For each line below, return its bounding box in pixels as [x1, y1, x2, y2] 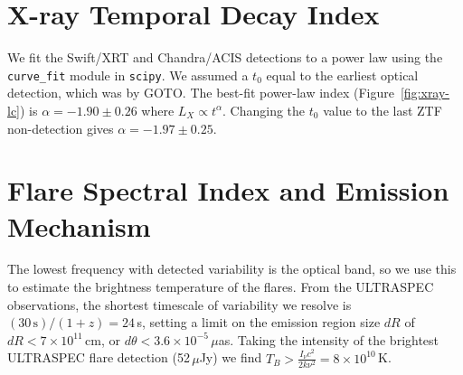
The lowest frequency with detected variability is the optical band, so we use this [7, 259, 457, 278]
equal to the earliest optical [266, 65, 419, 84]
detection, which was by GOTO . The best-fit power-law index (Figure [7, 83, 394, 102]
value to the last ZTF [323, 100, 442, 119]
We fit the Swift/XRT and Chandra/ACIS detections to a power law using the [7, 48, 443, 67]
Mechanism [7, 207, 151, 244]
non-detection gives [7, 118, 114, 137]
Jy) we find [199, 348, 262, 367]
